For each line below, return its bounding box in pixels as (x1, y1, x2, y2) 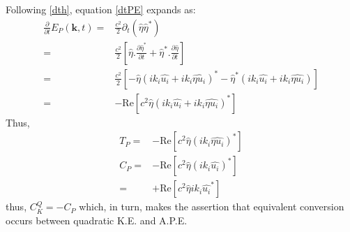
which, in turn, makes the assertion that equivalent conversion (79, 199, 344, 214)
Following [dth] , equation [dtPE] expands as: (6, 2, 196, 16)
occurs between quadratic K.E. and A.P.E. (6, 213, 188, 227)
